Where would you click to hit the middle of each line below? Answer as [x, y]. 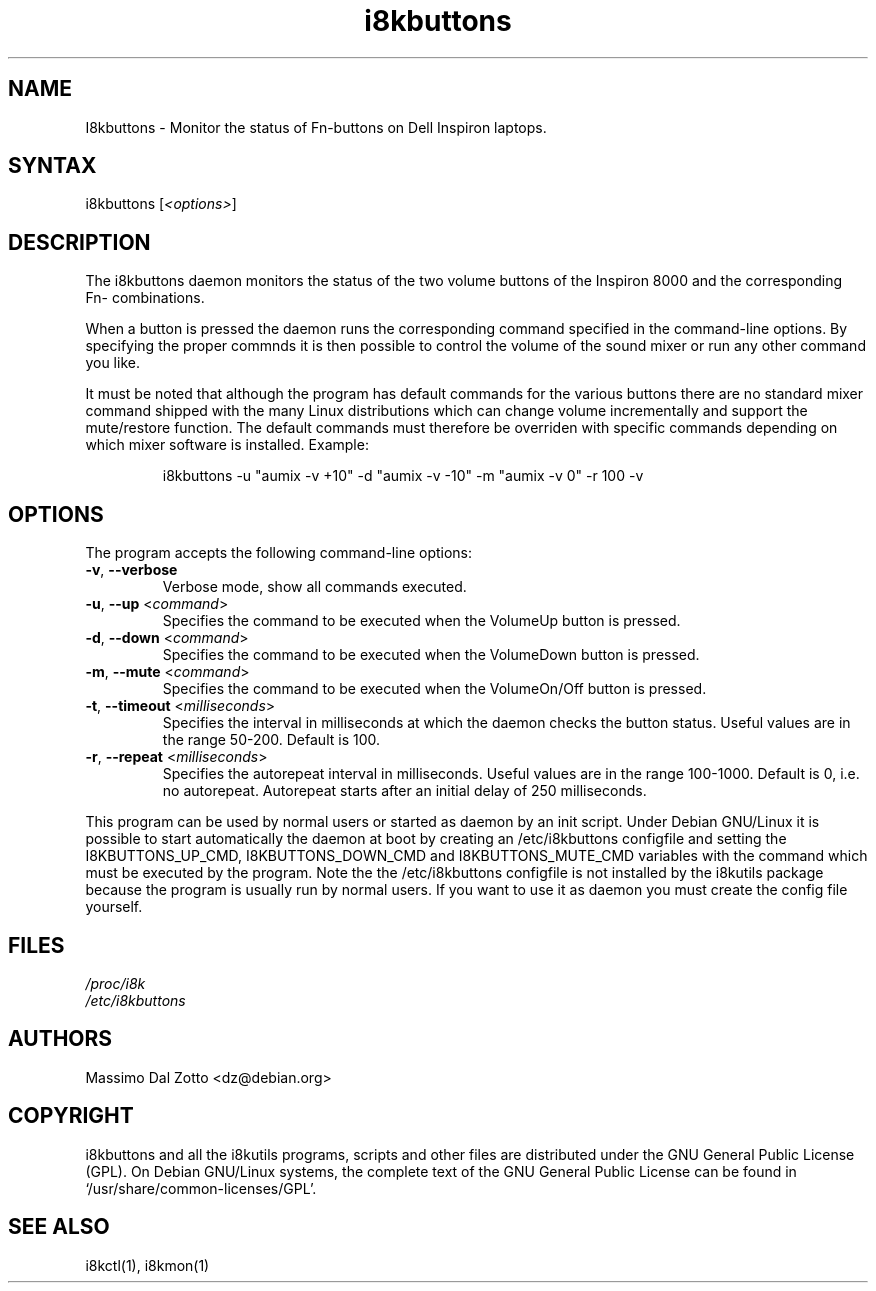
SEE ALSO [59, 1227]
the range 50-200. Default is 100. [271, 740]
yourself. [114, 907]
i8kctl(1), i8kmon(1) [147, 1265]
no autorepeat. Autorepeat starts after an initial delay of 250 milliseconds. [404, 791]
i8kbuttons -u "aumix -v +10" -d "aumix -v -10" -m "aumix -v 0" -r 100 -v [403, 476]
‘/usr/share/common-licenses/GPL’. [201, 1188]
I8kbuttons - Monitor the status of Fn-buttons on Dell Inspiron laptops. [316, 127]
